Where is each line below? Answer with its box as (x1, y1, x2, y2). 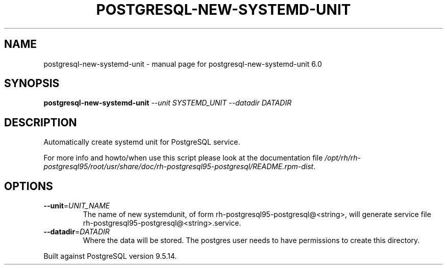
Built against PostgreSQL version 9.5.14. (43, 252, 177, 261)
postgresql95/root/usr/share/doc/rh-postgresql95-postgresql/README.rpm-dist (43, 162, 314, 171)
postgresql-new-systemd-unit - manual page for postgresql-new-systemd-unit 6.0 (43, 59, 322, 68)
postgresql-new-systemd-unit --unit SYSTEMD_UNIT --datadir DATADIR (43, 98, 292, 107)
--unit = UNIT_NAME (43, 201, 110, 210)
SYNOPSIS (4, 77, 60, 90)
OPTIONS (4, 179, 53, 193)
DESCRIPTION (4, 116, 77, 129)
